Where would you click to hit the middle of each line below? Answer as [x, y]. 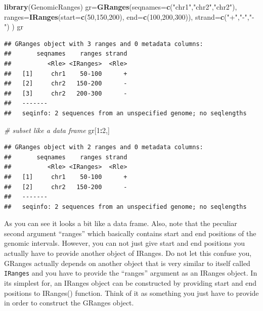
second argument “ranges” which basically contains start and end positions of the [130, 233]
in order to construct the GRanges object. [69, 303]
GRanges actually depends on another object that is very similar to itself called [127, 263]
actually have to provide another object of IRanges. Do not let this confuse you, [128, 253]
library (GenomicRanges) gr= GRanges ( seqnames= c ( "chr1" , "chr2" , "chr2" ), [121, 7]
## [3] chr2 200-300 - [66, 93]
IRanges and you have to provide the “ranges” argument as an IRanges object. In [131, 273]
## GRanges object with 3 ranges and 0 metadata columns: [104, 44]
